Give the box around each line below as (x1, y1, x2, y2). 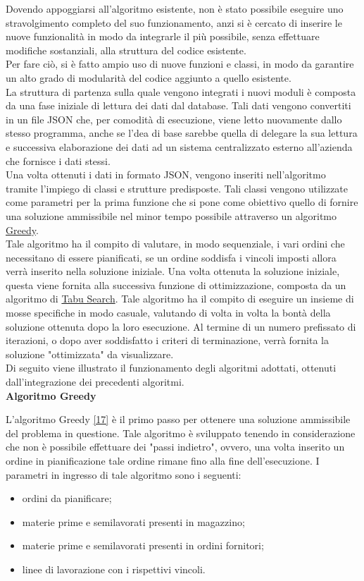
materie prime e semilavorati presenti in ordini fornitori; (22, 538, 264, 553)
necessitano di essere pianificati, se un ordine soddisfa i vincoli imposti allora (6, 250, 337, 264)
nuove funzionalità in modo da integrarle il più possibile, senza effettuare (6, 29, 320, 44)
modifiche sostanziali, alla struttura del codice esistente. (6, 42, 246, 57)
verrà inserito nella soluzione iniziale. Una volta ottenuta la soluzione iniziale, (6, 264, 340, 279)
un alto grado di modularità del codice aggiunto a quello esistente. (6, 70, 291, 85)
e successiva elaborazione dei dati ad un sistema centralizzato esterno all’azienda (6, 139, 353, 154)
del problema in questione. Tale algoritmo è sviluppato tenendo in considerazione (6, 425, 356, 440)
